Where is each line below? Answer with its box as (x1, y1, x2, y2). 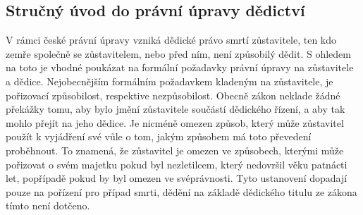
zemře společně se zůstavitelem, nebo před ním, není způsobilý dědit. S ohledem (6, 46, 351, 61)
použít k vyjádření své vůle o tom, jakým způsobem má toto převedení (6, 129, 312, 144)
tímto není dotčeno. (6, 198, 90, 213)
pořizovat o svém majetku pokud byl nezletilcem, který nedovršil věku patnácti (6, 156, 347, 171)
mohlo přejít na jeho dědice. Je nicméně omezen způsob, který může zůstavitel (6, 115, 344, 130)
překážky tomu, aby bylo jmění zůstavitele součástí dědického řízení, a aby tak (6, 102, 345, 116)
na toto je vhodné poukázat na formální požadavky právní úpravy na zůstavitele (6, 60, 354, 75)
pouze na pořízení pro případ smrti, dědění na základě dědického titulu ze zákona (6, 184, 357, 199)
